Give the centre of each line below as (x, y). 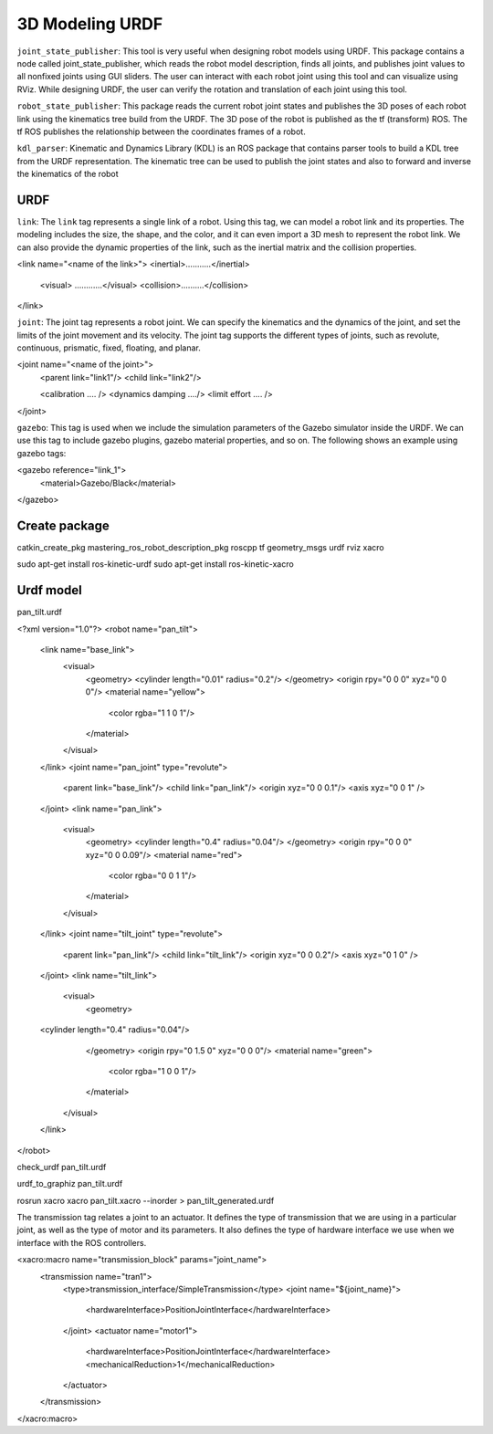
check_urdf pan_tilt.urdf (62, 1167)
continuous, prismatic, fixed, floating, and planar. (109, 348)
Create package (63, 525)
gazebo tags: (42, 453)
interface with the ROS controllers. (82, 1242)
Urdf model (49, 590)
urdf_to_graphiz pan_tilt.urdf (70, 1184)
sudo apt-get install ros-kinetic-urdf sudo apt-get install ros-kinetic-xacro (155, 564)
